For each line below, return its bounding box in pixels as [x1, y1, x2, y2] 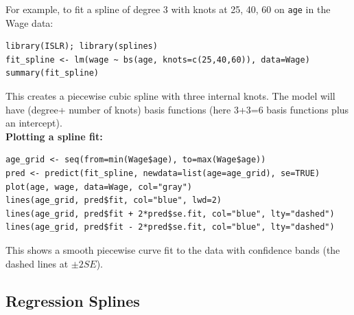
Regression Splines [5, 290, 140, 311]
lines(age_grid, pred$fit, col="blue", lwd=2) [5, 195, 222, 206]
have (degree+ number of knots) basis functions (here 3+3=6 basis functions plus [5, 102, 349, 116]
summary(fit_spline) [5, 68, 99, 78]
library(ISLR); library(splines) [5, 41, 158, 52]
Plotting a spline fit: [5, 129, 103, 143]
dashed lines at [5, 256, 69, 270]
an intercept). [5, 116, 62, 130]
